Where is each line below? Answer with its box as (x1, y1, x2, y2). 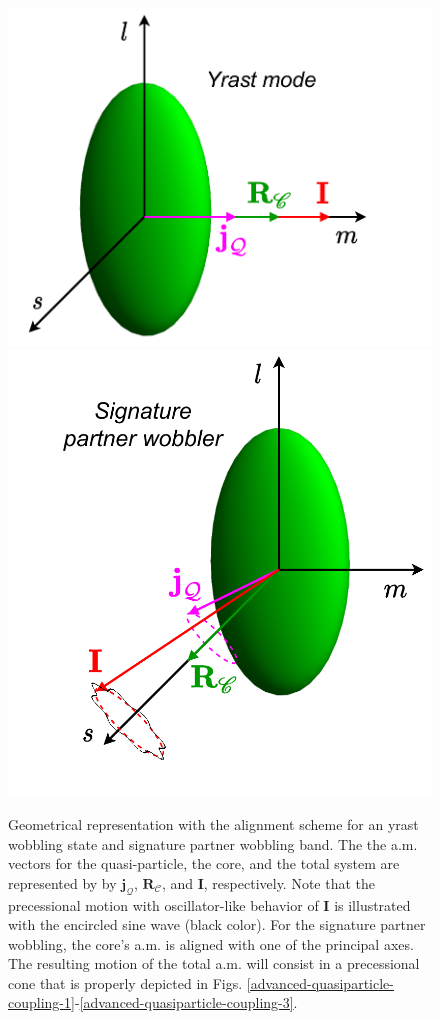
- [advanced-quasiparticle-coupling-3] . (74, 992, 298, 1013)
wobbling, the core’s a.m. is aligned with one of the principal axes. (8, 933, 414, 954)
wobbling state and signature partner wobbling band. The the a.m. (8, 833, 418, 854)
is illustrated (334, 894, 411, 915)
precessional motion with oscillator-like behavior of (8, 894, 319, 915)
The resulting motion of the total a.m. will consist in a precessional (8, 953, 420, 974)
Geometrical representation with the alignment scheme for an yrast (8, 813, 419, 834)
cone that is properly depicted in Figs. (8, 972, 243, 993)
